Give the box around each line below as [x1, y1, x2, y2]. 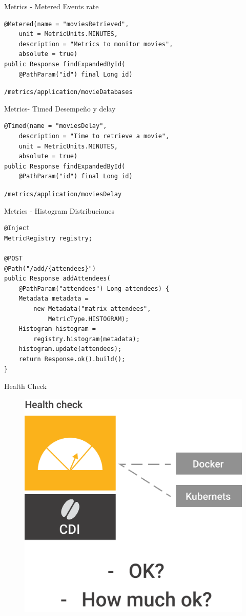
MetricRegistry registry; [4, 234, 92, 242]
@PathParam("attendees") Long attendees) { [18, 285, 170, 292]
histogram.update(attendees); [18, 345, 122, 353]
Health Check [4, 381, 47, 391]
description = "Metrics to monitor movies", [18, 40, 173, 48]
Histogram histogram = [18, 325, 96, 333]
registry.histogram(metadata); [33, 335, 140, 343]
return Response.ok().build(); [18, 355, 126, 363]
